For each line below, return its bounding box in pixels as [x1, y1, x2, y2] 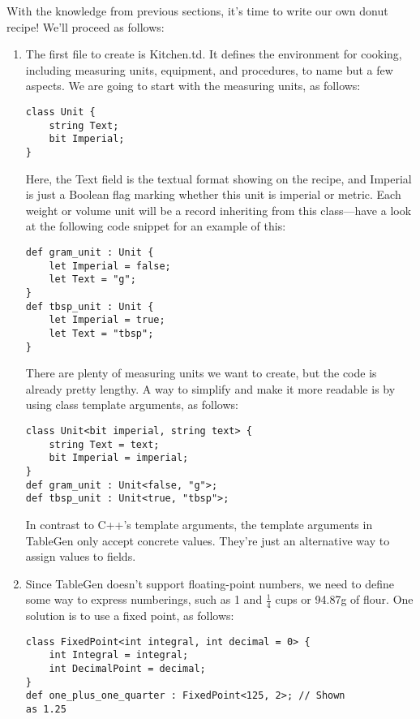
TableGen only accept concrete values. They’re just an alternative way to [25, 532, 390, 549]
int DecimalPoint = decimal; [49, 663, 206, 675]
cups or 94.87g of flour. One [275, 591, 414, 608]
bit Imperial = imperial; [49, 452, 189, 464]
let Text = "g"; [49, 273, 136, 286]
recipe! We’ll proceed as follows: [6, 18, 165, 35]
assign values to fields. [25, 548, 136, 565]
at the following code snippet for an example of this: [25, 217, 286, 235]
